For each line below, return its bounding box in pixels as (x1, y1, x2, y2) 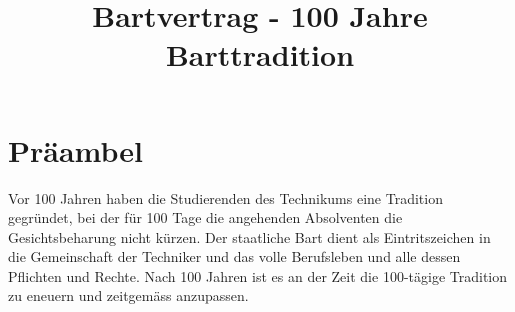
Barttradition (165, 34, 355, 75)
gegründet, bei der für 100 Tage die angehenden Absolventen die (8, 207, 403, 228)
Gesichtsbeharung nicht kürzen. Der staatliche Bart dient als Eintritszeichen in (8, 226, 491, 247)
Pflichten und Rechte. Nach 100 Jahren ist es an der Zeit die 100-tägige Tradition (8, 265, 507, 286)
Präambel (8, 129, 143, 170)
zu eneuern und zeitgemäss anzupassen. (8, 285, 249, 306)
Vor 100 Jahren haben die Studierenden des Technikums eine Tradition (8, 187, 443, 208)
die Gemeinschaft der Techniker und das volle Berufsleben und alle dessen (8, 246, 461, 267)
